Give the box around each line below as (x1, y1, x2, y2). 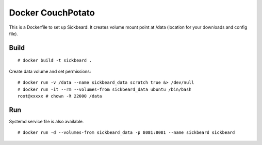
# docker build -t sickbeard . (17, 58, 92, 63)
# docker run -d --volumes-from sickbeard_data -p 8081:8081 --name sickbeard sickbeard (17, 130, 235, 135)
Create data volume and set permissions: (9, 68, 91, 74)
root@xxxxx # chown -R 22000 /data (17, 93, 102, 99)
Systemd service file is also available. (9, 118, 84, 124)
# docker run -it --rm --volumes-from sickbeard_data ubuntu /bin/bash (17, 86, 192, 92)
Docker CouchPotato (9, 7, 95, 18)
